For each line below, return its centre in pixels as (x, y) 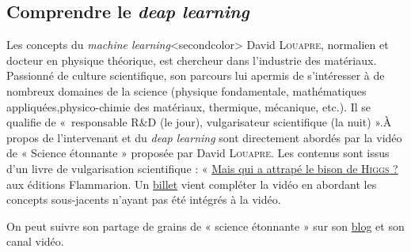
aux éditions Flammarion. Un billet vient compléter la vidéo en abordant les (192, 184)
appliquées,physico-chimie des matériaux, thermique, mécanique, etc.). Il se (189, 106)
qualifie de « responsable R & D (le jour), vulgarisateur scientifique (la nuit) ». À (199, 122)
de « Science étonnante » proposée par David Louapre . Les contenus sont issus (198, 153)
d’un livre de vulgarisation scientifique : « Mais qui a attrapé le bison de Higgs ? (202, 168)
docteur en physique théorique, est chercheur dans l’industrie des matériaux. (192, 60)
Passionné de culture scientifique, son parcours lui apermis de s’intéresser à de (196, 75)
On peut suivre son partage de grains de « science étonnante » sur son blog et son (205, 226)
